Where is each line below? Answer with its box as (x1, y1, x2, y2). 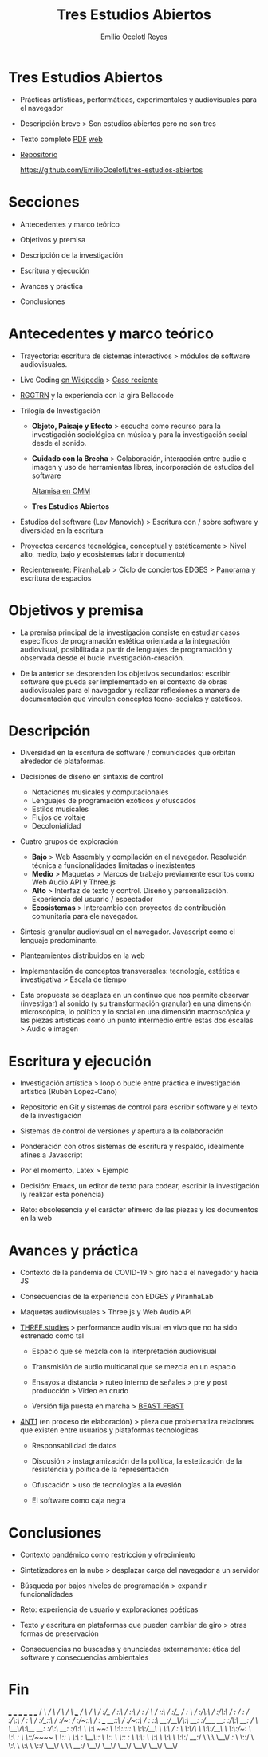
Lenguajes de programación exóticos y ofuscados (31, 796, 197, 806)
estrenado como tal (19, 1331, 85, 1341)
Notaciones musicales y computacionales (31, 787, 169, 797)
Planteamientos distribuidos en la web (19, 951, 145, 960)
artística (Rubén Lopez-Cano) (19, 1087, 118, 1097)
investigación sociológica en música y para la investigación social (31, 429, 248, 439)
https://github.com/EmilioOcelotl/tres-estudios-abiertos (19, 165, 203, 175)
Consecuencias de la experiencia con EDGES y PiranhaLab (19, 1292, 214, 1302)
